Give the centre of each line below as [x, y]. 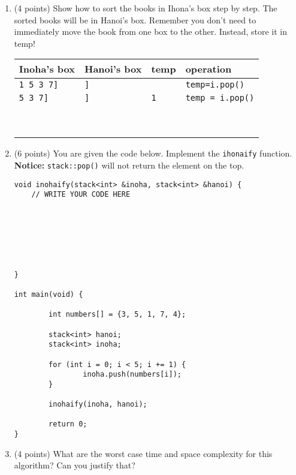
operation [209, 69]
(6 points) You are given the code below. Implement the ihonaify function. [153, 153]
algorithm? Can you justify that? [75, 465]
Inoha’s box [47, 69]
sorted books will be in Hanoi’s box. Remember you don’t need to [135, 19]
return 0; [68, 424]
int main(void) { [49, 294]
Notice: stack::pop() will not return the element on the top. [129, 165]
